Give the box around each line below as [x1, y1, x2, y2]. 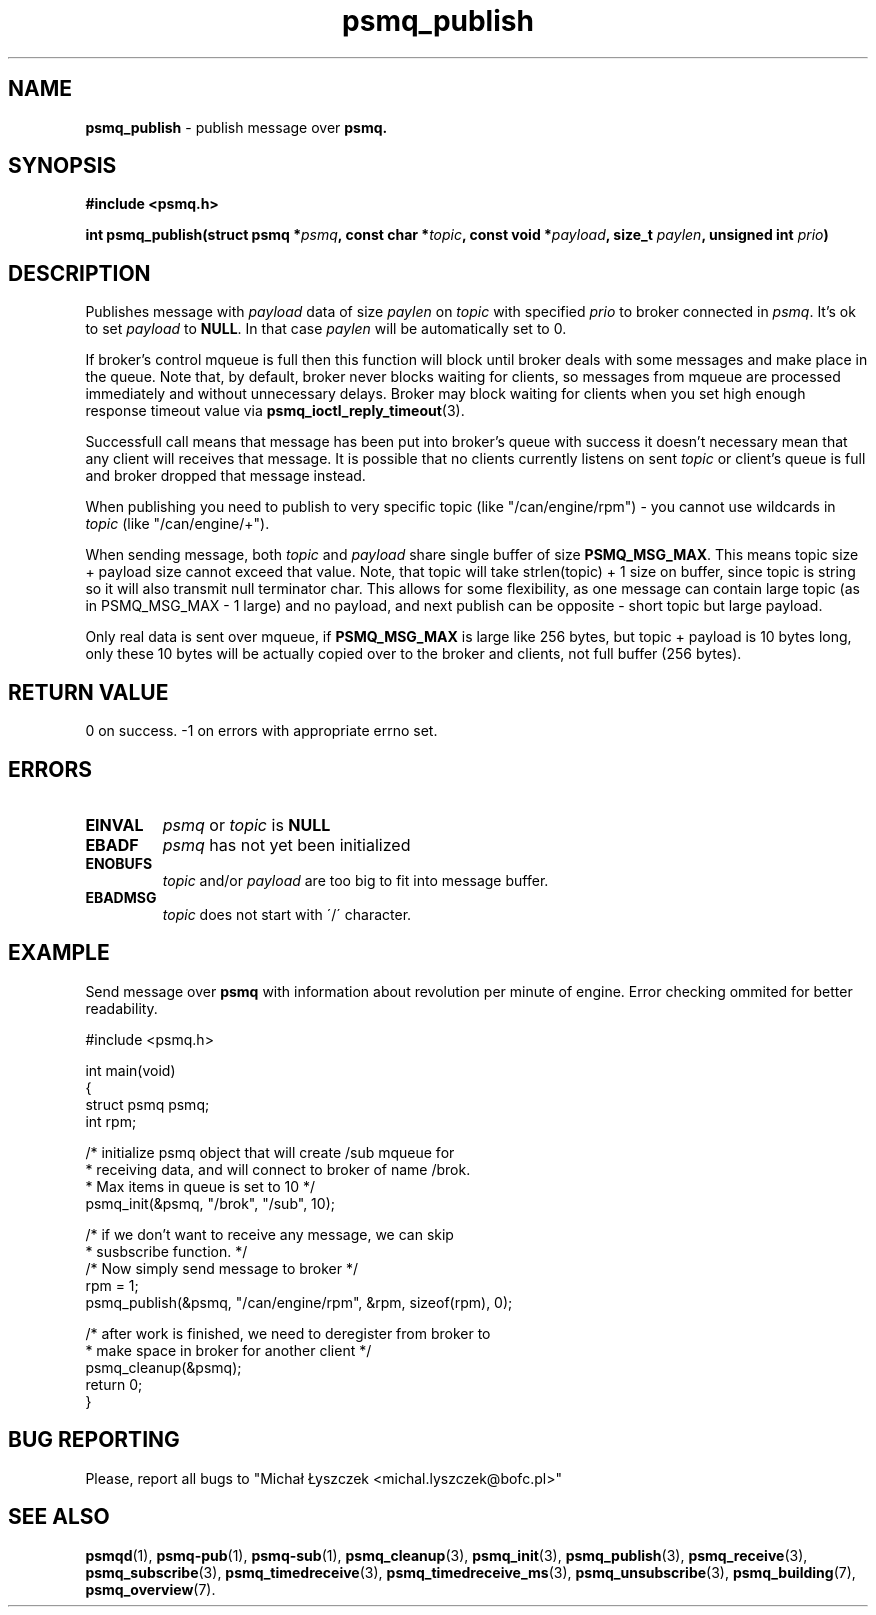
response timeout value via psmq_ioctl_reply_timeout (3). [85, 402, 465, 420]
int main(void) [85, 1061, 176, 1079]
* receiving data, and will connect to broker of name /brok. [85, 1160, 471, 1178]
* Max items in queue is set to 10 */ [85, 1177, 316, 1195]
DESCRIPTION [8, 260, 151, 286]
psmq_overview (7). [85, 1580, 216, 1598]
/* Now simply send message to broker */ [85, 1259, 359, 1277]
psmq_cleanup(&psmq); [85, 1358, 242, 1376]
